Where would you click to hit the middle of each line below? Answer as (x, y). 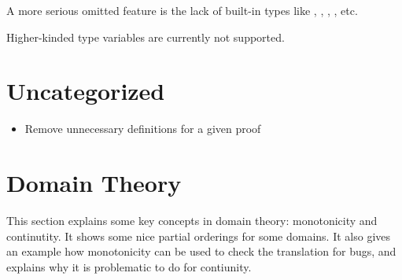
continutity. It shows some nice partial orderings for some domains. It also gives (199, 236)
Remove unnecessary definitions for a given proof (143, 129)
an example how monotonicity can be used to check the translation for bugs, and (201, 251)
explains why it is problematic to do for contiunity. (129, 266)
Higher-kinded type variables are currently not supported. (146, 37)
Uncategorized (86, 91)
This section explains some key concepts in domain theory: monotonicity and (192, 221)
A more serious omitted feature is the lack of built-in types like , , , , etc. (182, 10)
